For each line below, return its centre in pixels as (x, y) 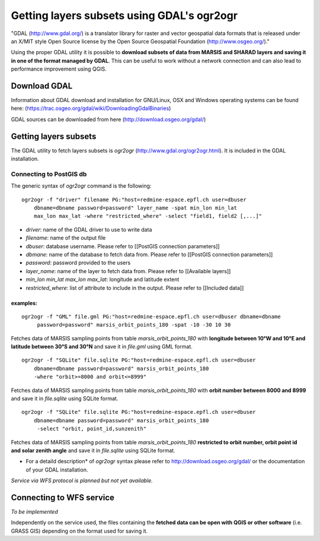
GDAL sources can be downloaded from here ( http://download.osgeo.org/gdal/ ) (108, 119)
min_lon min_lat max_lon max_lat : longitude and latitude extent (103, 280)
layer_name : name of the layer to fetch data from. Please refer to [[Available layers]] (128, 271)
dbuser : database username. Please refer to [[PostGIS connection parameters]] (123, 246)
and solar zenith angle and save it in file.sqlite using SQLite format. (93, 450)
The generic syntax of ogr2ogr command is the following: (81, 186)
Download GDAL (42, 86)
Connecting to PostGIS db (49, 174)
